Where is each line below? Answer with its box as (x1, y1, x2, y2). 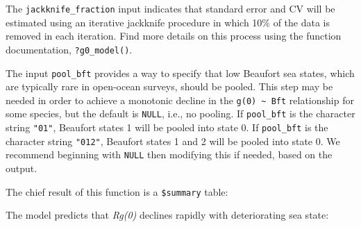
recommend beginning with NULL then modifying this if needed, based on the (6, 147, 333, 162)
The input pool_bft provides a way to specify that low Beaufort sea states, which (6, 65, 355, 80)
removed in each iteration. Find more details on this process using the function (6, 28, 342, 43)
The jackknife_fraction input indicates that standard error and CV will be (6, 1, 335, 15)
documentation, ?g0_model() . (6, 42, 133, 56)
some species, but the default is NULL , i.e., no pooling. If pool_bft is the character (6, 106, 355, 121)
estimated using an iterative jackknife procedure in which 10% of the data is (6, 15, 330, 29)
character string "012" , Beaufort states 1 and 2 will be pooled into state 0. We (6, 133, 340, 148)
